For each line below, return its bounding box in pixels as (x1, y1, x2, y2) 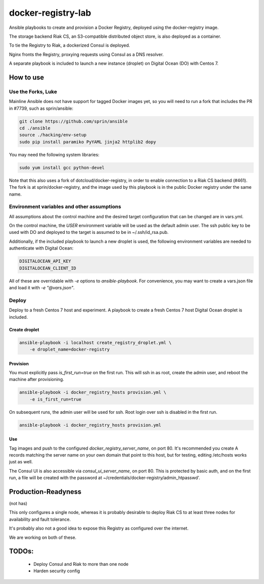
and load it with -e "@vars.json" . (9, 285, 75, 290)
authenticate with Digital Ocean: (9, 245, 74, 251)
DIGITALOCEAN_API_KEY (19, 258, 71, 264)
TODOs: (9, 547, 34, 556)
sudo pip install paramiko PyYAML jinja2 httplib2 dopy (19, 139, 156, 145)
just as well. (9, 459, 33, 465)
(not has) (9, 501, 27, 507)
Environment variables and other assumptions (9, 203, 122, 210)
